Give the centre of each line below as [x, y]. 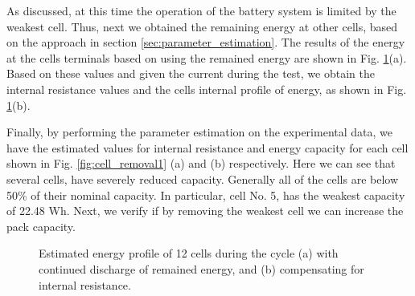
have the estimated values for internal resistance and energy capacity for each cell [207, 147]
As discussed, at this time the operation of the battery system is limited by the [201, 10]
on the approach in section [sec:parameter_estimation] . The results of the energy [206, 42]
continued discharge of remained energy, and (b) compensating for [201, 268]
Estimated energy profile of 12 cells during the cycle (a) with [189, 253]
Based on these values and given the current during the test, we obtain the [191, 73]
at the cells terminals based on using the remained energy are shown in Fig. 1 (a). [207, 57]
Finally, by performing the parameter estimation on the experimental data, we [199, 132]
